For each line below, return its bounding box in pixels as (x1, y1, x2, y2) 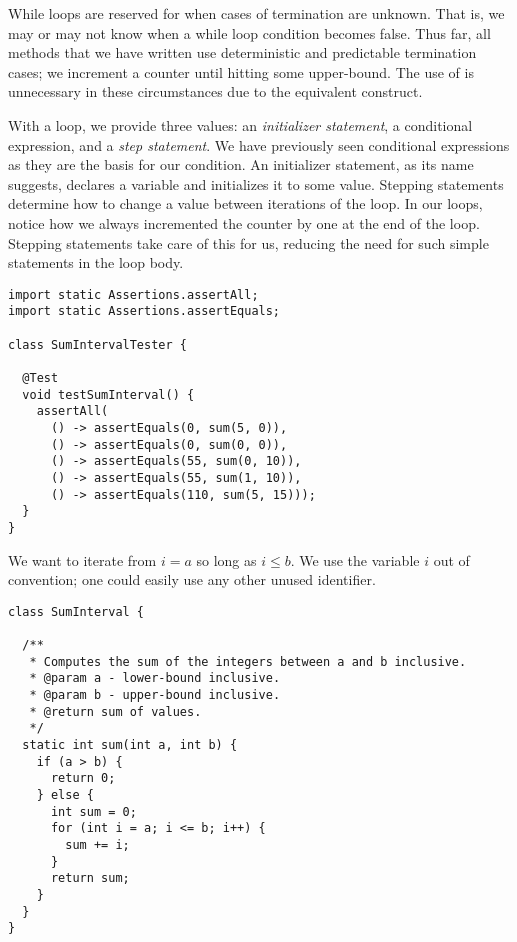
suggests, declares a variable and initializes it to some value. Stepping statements (8, 173, 504, 194)
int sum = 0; (50, 804, 137, 819)
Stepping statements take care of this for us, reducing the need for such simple (8, 232, 489, 253)
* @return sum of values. (29, 704, 202, 719)
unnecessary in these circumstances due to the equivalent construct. (8, 81, 423, 102)
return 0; (50, 771, 116, 786)
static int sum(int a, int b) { (22, 738, 238, 752)
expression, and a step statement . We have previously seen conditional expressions (8, 134, 510, 155)
